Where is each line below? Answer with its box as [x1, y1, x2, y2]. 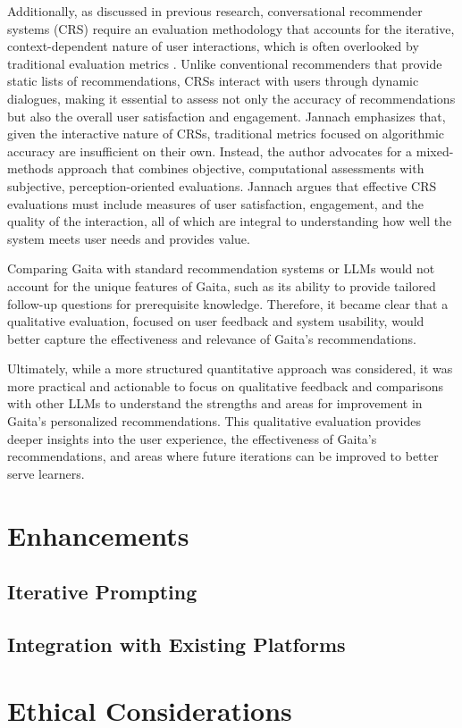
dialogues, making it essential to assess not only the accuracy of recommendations [7, 88, 456, 107]
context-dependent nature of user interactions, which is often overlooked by [7, 37, 419, 55]
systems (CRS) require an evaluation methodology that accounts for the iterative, [7, 19, 455, 38]
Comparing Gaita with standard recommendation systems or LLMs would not [7, 259, 435, 278]
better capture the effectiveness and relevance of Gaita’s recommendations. [7, 329, 416, 347]
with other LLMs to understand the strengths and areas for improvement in [7, 394, 423, 413]
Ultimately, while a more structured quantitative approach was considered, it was [7, 359, 453, 378]
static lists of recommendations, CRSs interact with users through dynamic [7, 71, 419, 90]
